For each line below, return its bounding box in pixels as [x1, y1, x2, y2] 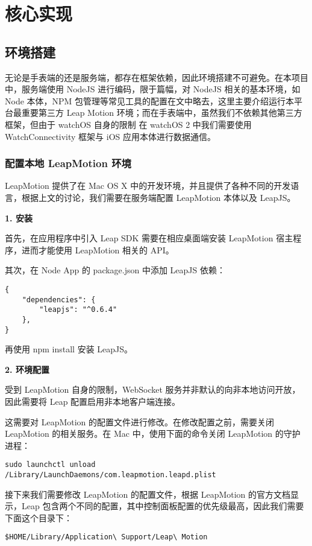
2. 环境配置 [5, 363, 49, 375]
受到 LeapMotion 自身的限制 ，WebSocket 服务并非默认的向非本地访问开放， [5, 383, 301, 396]
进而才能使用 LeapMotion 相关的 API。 [21, 243, 174, 256]
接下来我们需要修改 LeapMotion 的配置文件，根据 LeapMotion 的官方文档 [5, 487, 291, 500]
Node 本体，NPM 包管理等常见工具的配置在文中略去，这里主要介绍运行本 [5, 94, 295, 107]
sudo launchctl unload [5, 460, 96, 469]
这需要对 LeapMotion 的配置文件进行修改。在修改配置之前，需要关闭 [5, 415, 275, 428]
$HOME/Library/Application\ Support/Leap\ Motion [5, 533, 208, 542]
